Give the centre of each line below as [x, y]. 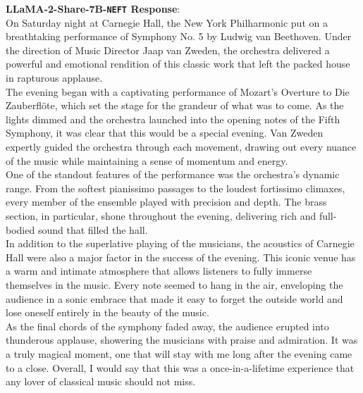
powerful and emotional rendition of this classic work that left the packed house [178, 64]
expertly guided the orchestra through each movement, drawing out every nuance [181, 146]
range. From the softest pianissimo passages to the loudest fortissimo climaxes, [176, 188]
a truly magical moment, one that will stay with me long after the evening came [179, 353]
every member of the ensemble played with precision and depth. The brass [166, 202]
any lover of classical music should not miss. [101, 381]
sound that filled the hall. [93, 229]
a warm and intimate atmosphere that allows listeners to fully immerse [159, 271]
